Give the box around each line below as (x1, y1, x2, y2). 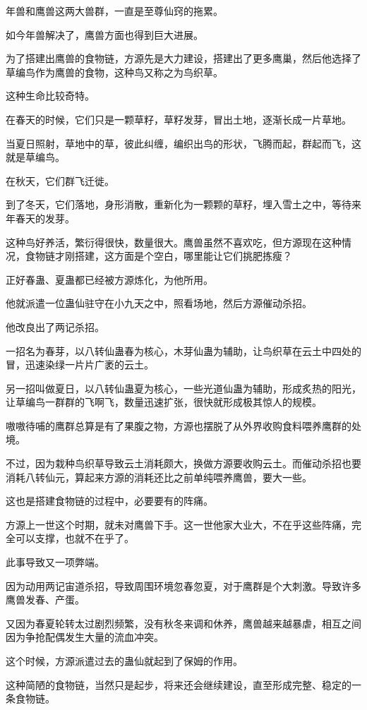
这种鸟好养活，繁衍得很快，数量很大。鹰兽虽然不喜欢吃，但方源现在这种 (6, 234, 342, 249)
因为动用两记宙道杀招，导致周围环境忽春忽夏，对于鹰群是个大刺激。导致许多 (6, 578, 361, 593)
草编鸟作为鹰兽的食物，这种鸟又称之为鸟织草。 (6, 64, 223, 79)
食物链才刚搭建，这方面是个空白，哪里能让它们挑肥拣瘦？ (25, 248, 292, 263)
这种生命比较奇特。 (6, 88, 95, 103)
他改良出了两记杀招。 (6, 319, 104, 334)
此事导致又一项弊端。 (6, 555, 104, 570)
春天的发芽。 (15, 210, 75, 225)
